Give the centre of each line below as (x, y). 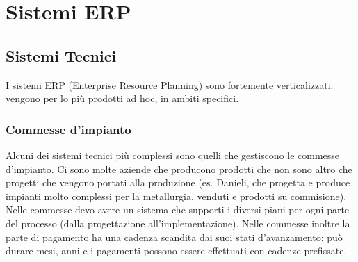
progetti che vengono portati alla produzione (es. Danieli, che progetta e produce (178, 182)
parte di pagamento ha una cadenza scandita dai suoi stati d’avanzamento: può (174, 237)
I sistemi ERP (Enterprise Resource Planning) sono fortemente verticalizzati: (170, 84)
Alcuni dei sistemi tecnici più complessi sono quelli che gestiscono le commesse (173, 155)
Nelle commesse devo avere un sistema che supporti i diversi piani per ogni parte (178, 210)
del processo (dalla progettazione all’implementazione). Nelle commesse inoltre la (178, 223)
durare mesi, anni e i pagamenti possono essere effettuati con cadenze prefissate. (176, 251)
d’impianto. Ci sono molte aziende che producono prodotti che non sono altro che (179, 169)
